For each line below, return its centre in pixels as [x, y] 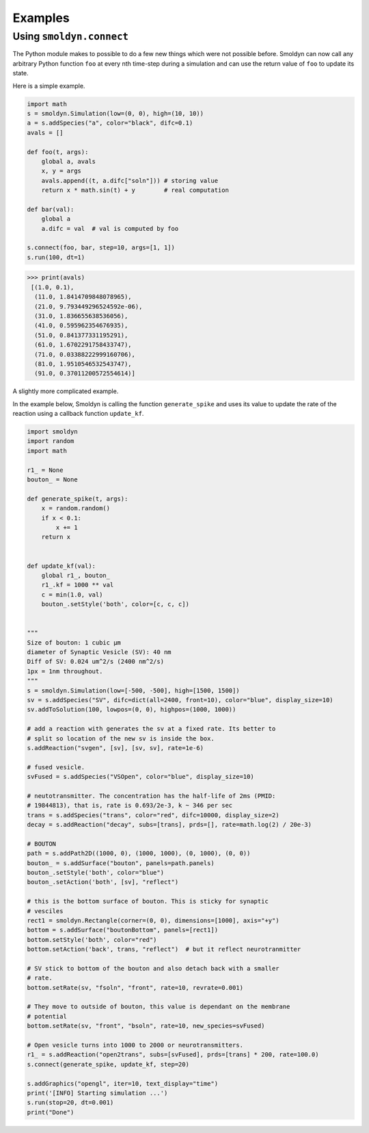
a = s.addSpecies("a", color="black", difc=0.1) [110, 123]
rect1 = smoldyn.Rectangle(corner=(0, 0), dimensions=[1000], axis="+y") [153, 920]
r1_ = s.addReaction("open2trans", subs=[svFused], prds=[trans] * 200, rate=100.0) [173, 1055]
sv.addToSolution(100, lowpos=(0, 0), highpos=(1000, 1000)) [132, 710]
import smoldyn [52, 432]
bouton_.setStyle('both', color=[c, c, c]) [115, 604]
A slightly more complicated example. [66, 391]
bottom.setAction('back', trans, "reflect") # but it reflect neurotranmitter [164, 949]
